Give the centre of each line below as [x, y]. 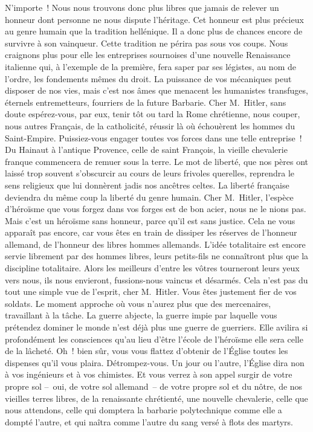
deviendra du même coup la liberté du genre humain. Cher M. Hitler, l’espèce [149, 197]
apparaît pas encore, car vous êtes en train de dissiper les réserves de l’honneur [151, 232]
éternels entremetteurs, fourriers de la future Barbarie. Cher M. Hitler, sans [146, 102]
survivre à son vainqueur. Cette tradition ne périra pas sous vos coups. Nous [147, 43]
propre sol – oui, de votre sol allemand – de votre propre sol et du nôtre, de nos [154, 386]
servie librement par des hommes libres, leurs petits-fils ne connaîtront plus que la [157, 256]
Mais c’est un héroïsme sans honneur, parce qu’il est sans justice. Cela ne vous [150, 220]
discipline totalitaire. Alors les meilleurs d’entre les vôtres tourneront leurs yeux [152, 268]
